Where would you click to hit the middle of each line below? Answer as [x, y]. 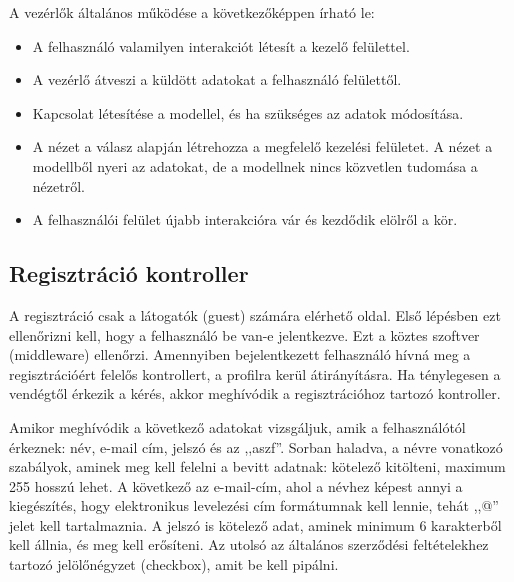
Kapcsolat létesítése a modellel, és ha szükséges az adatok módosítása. [248, 112]
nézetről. [58, 185]
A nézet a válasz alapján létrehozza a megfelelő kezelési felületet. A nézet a [262, 146]
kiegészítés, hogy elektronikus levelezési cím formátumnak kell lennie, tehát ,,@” [254, 505]
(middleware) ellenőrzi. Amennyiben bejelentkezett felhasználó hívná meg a [240, 354]
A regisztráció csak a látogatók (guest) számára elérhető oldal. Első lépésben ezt [255, 314]
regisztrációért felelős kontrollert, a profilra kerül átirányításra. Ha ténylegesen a [255, 373]
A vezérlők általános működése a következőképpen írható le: [192, 12]
